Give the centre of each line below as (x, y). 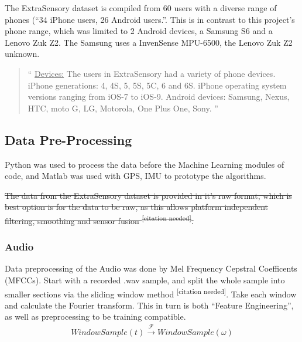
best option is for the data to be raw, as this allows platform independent (137, 207)
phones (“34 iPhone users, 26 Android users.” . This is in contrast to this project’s (150, 19)
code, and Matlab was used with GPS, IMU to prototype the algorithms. (135, 176)
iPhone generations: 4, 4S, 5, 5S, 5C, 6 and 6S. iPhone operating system (157, 85)
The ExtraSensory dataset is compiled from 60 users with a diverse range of (141, 8)
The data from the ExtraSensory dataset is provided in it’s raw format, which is (148, 195)
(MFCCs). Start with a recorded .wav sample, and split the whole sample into (145, 280)
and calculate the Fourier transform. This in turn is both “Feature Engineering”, (149, 305)
